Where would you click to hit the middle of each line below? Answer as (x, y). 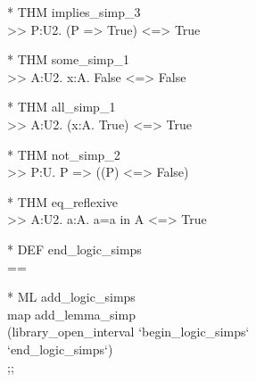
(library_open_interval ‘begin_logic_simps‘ (128, 332)
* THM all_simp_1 (62, 107)
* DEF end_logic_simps (74, 249)
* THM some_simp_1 (69, 59)
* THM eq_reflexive (63, 201)
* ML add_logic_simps (71, 297)
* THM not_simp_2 (64, 154)
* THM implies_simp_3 (74, 12)
